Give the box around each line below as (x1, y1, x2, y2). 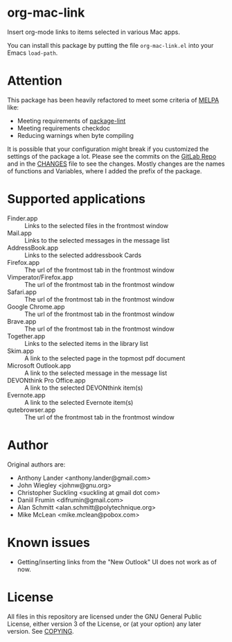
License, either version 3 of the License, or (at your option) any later (7, 619, 202, 628)
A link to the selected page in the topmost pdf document (24, 354, 186, 362)
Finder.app (7, 214, 38, 223)
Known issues (7, 535, 90, 550)
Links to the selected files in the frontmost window (24, 221, 168, 229)
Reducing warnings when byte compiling (17, 131, 134, 139)
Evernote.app (7, 390, 46, 399)
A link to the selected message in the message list (24, 369, 168, 377)
